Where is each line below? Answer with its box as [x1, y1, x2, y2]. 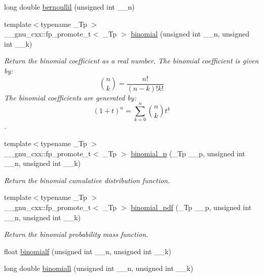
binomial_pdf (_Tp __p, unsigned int [131, 201, 252, 212]
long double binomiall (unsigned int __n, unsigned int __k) [4, 263, 194, 273]
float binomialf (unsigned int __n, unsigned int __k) [4, 246, 172, 256]
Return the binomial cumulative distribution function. [4, 175, 170, 185]
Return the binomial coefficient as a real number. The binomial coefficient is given [4, 55, 259, 66]
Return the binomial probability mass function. [4, 229, 148, 239]
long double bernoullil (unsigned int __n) [4, 2, 135, 12]
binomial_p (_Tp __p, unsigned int [131, 148, 245, 158]
